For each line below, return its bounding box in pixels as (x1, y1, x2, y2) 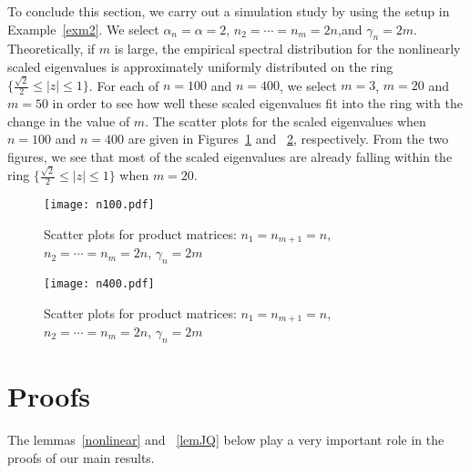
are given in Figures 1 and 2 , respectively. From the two (128, 129, 449, 148)
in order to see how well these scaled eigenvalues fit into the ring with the (52, 94, 463, 113)
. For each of (88, 75, 159, 95)
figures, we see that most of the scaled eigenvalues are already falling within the (7, 146, 453, 166)
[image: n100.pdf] (44, 198, 155, 212)
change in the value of (7, 111, 130, 130)
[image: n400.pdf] (44, 277, 155, 290)
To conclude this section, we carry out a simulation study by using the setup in (7, 2, 450, 20)
